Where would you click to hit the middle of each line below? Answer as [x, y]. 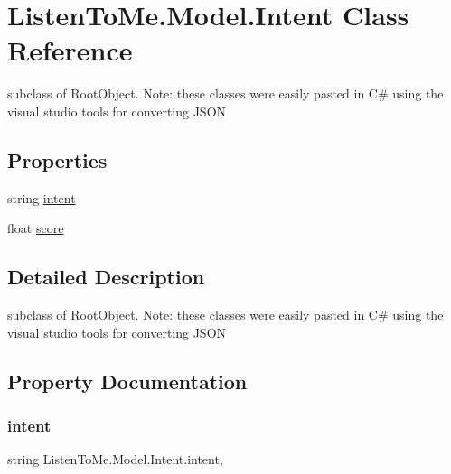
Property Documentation [127, 381]
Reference [70, 50]
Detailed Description [106, 277]
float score [36, 228]
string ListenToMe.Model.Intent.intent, [115, 459]
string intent [42, 197]
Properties [57, 159]
